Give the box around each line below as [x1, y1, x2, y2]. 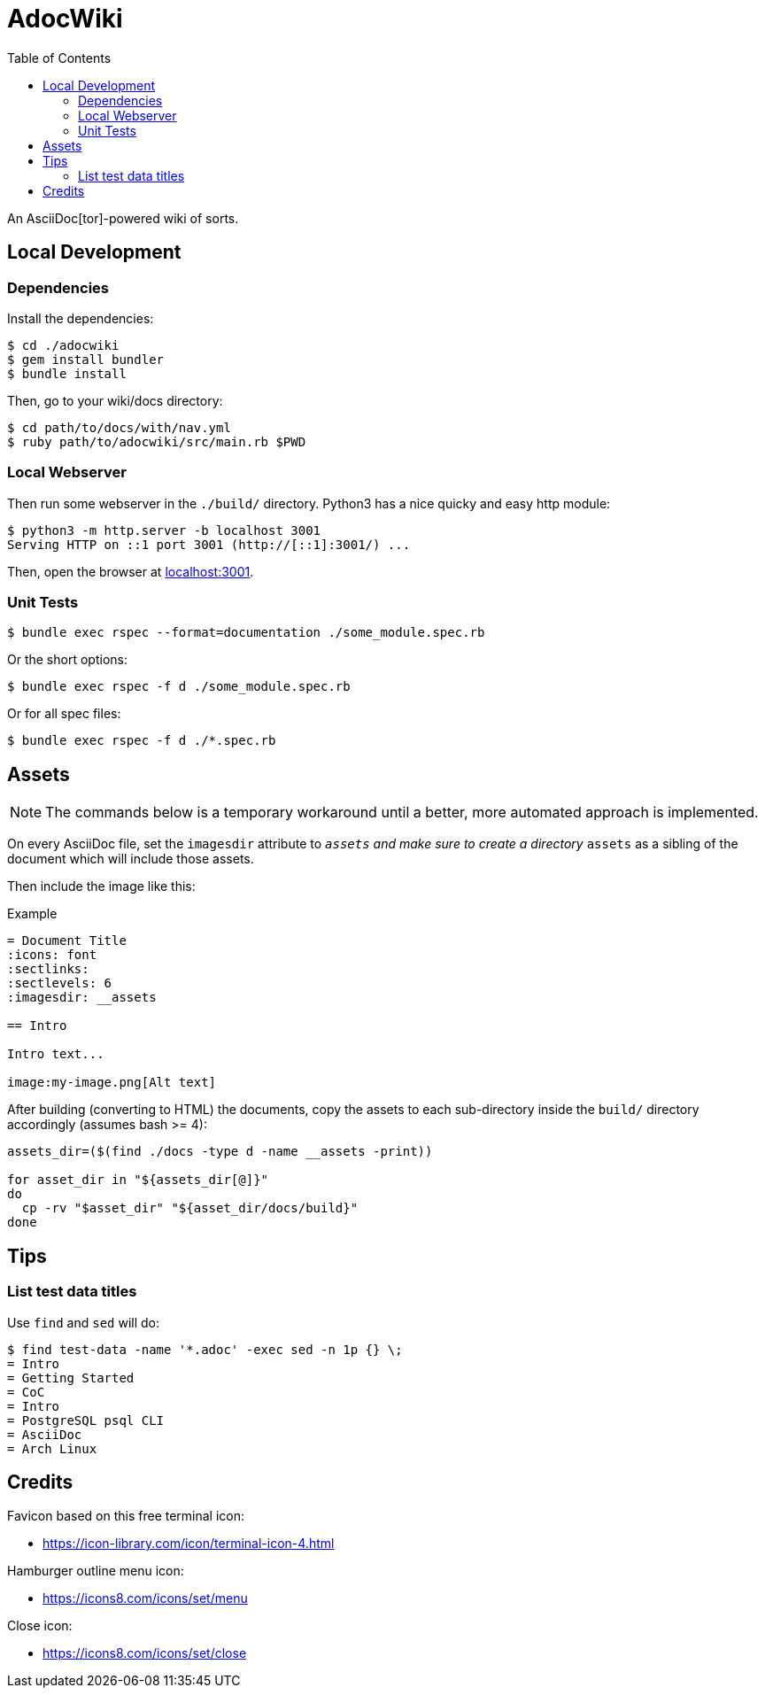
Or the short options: [7, 652, 127, 668]
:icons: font [7, 948, 97, 963]
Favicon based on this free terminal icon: [7, 1508, 245, 1524]
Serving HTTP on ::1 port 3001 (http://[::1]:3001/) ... [7, 537, 411, 552]
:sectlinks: [7, 962, 89, 977]
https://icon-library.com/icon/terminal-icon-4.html [42, 1536, 335, 1552]
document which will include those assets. [7, 851, 254, 867]
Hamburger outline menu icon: [7, 1563, 184, 1579]
